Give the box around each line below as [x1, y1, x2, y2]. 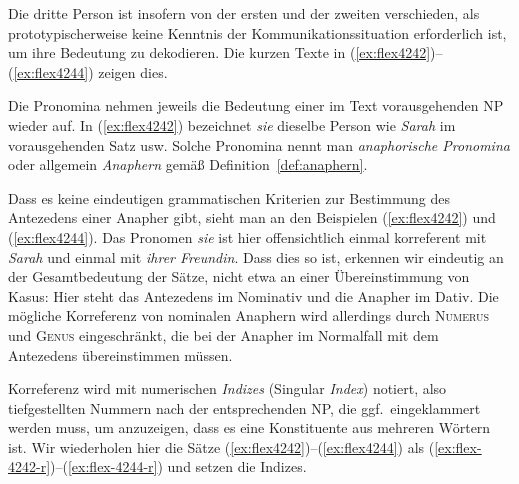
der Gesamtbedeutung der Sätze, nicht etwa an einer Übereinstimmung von [8, 266, 470, 287]
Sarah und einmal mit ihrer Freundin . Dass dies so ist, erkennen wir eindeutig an [8, 246, 504, 267]
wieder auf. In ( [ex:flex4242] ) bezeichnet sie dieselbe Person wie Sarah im [8, 114, 456, 135]
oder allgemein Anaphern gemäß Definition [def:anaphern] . [8, 154, 368, 175]
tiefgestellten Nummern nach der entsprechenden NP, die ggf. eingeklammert [8, 397, 481, 418]
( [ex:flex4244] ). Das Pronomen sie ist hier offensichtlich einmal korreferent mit [8, 226, 487, 247]
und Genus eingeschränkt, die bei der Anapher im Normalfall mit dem [8, 324, 439, 345]
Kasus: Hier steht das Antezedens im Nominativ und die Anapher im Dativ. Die [8, 285, 499, 306]
